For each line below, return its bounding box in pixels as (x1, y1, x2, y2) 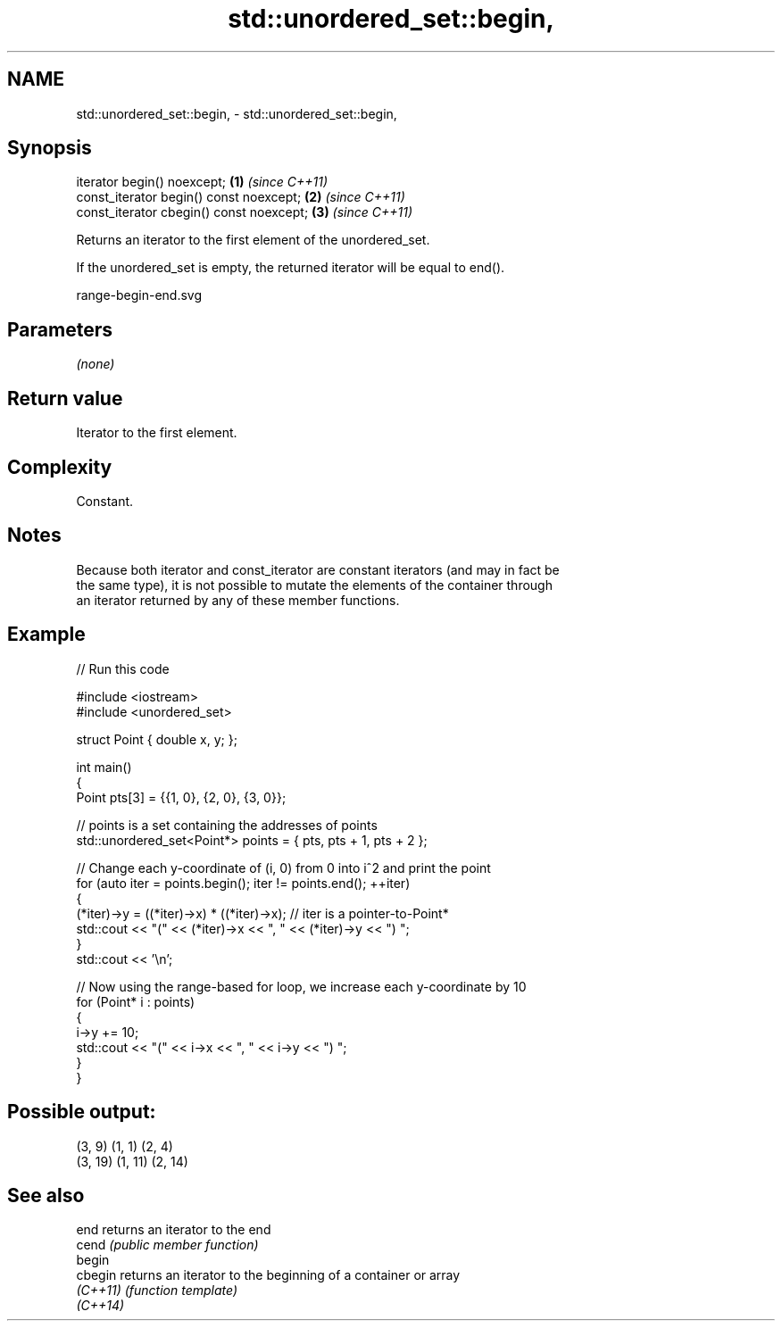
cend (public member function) (76, 1237, 259, 1253)
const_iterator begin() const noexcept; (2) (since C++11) (76, 189, 405, 205)
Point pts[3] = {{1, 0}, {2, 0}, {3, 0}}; (76, 789, 287, 805)
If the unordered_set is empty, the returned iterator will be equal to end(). (76, 260, 505, 276)
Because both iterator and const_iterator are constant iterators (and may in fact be (76, 561, 560, 577)
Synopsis (7, 137, 92, 160)
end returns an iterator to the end (76, 1222, 271, 1238)
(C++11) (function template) (76, 1282, 238, 1299)
